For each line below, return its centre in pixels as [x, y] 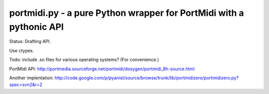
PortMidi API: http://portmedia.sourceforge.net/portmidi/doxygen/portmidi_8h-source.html [102, 69]
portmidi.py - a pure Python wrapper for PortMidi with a [127, 13]
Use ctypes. [22, 50]
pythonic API [37, 27]
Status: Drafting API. [30, 42]
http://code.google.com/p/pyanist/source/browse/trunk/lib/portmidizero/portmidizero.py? [147, 78]
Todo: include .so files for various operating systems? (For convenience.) [84, 60]
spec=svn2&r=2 [26, 85]
